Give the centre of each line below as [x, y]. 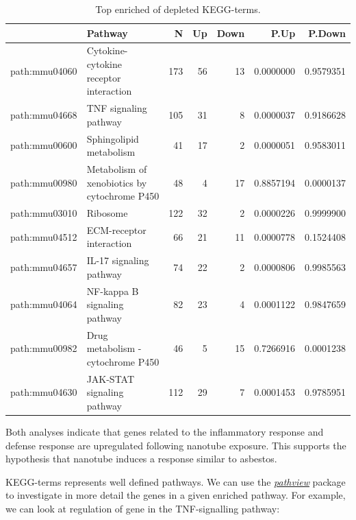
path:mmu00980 [44, 182]
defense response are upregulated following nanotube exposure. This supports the [176, 445]
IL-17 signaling [118, 260]
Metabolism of [117, 168]
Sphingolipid [113, 138]
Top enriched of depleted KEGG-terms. [178, 9]
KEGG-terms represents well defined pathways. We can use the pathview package [176, 481]
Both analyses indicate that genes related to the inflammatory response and [165, 432]
